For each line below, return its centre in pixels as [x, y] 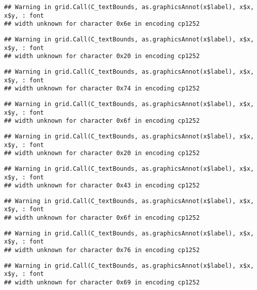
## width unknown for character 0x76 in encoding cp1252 [102, 250]
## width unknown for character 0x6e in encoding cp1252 [102, 24]
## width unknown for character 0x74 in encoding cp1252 [102, 89]
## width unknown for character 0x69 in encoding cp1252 [102, 283]
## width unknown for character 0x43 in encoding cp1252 [102, 186]
